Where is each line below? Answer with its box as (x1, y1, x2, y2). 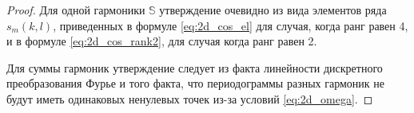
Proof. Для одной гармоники (6, 2, 145, 18)
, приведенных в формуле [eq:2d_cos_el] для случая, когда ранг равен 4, (53, 17, 408, 33)
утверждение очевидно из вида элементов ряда (159, 2, 387, 18)
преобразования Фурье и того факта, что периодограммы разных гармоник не (6, 75, 385, 92)
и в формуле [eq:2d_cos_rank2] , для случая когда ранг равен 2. (6, 33, 317, 49)
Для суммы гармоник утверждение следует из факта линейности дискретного (6, 59, 383, 76)
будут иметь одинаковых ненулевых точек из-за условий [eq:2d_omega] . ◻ (6, 90, 373, 107)
